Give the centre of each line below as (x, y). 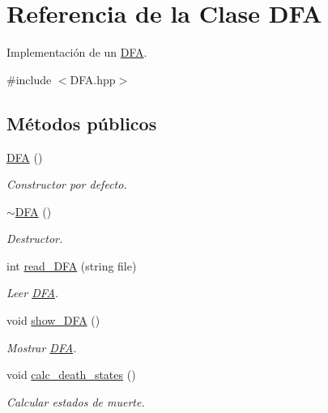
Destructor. (35, 238)
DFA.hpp (93, 79)
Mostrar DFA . (42, 347)
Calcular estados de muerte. (76, 401)
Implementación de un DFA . (77, 52)
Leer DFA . (33, 293)
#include (29, 79)
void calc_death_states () (71, 375)
